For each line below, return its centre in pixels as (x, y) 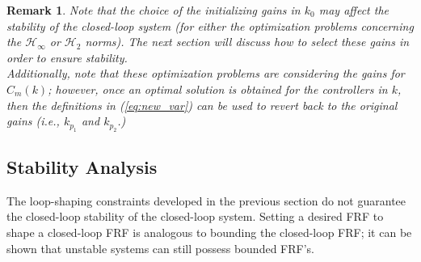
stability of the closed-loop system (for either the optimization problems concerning (210, 25)
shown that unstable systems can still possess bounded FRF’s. (160, 248)
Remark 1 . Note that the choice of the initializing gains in (154, 10)
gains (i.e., (33, 121)
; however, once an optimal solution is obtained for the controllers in (218, 89)
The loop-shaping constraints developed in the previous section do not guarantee (206, 200)
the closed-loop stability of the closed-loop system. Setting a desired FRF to (195, 216)
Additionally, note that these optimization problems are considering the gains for (206, 73)
